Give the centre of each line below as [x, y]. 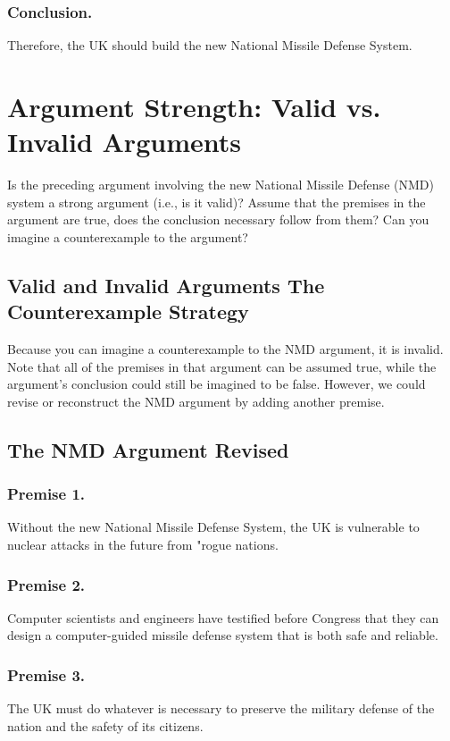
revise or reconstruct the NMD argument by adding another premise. [196, 401]
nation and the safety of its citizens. [105, 725]
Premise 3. [46, 674]
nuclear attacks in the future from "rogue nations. [143, 545]
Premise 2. [46, 584]
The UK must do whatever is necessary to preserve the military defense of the [221, 708]
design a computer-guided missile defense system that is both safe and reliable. [223, 635]
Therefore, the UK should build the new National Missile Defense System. [210, 45]
